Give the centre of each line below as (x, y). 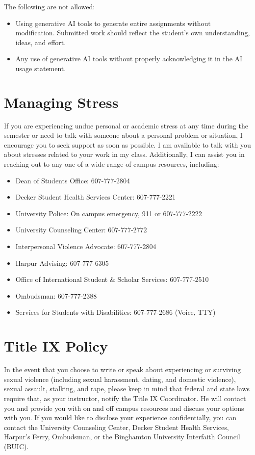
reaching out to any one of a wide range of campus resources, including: (112, 164)
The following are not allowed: (50, 6)
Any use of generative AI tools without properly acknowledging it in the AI (129, 59)
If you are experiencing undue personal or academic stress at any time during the (126, 125)
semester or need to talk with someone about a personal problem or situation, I (123, 135)
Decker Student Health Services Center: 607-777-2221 (96, 197)
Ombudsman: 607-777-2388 (56, 295)
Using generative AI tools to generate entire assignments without (113, 23)
